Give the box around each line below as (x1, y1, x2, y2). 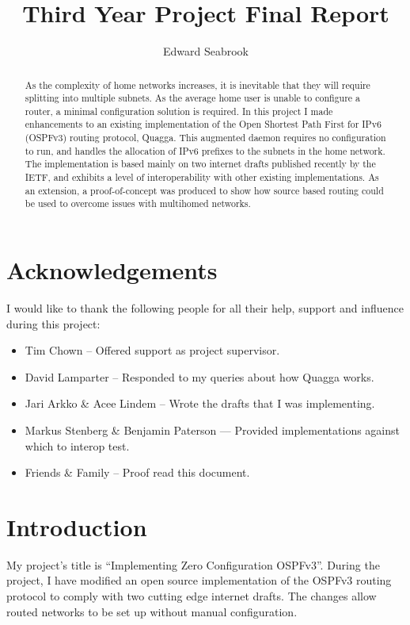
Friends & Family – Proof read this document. (25, 464, 250, 481)
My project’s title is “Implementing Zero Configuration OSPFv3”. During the (6, 556, 380, 573)
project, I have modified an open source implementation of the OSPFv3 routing (6, 572, 392, 589)
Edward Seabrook (162, 43, 249, 59)
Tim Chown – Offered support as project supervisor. (25, 342, 280, 359)
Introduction (6, 510, 147, 543)
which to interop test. (25, 437, 130, 454)
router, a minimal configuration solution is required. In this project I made (25, 104, 333, 117)
